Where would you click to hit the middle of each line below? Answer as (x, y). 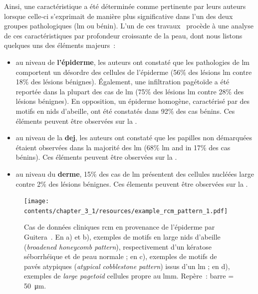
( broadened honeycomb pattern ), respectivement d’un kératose (118, 246)
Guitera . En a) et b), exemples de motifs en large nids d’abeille (122, 237)
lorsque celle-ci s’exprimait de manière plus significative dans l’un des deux (119, 16)
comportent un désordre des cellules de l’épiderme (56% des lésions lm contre (134, 72)
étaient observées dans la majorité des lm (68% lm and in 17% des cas (123, 147)
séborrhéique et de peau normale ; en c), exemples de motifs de (121, 256)
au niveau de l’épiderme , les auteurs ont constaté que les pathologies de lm (133, 62)
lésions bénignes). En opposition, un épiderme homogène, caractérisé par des (133, 101)
